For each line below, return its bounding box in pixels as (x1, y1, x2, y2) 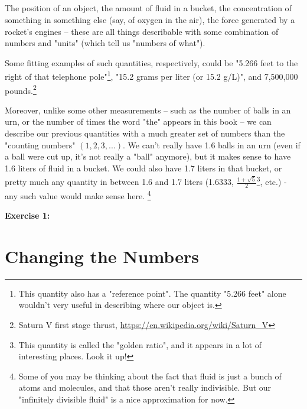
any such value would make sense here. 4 (5, 187, 151, 202)
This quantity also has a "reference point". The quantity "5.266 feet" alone (18, 287, 286, 299)
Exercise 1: (5, 209, 50, 222)
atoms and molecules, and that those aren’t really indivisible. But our (18, 381, 272, 394)
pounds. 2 (5, 82, 37, 96)
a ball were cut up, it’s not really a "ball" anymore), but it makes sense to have (5, 150, 291, 163)
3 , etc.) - (256, 174, 287, 188)
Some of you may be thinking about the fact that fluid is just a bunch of (18, 369, 282, 382)
